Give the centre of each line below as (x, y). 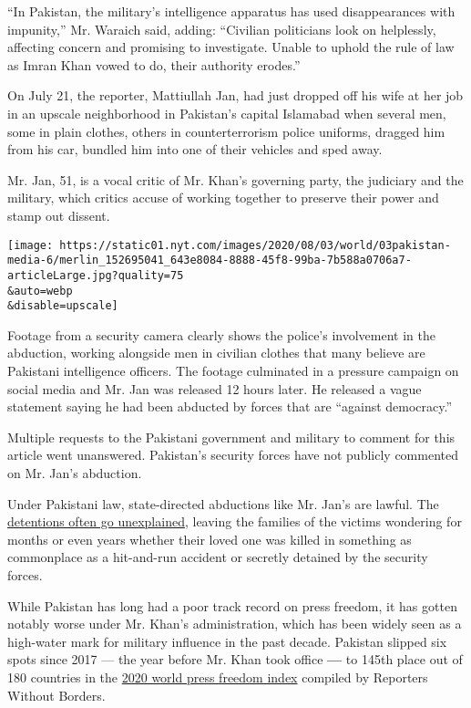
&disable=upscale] (63, 306)
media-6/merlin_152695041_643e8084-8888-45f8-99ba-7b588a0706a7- (210, 260)
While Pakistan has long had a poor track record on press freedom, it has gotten (232, 605)
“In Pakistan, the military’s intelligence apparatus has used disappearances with (231, 11)
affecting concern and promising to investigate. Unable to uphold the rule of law (231, 47)
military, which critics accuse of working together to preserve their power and (223, 198)
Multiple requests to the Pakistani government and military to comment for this (231, 437)
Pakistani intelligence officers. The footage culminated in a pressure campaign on (233, 370)
